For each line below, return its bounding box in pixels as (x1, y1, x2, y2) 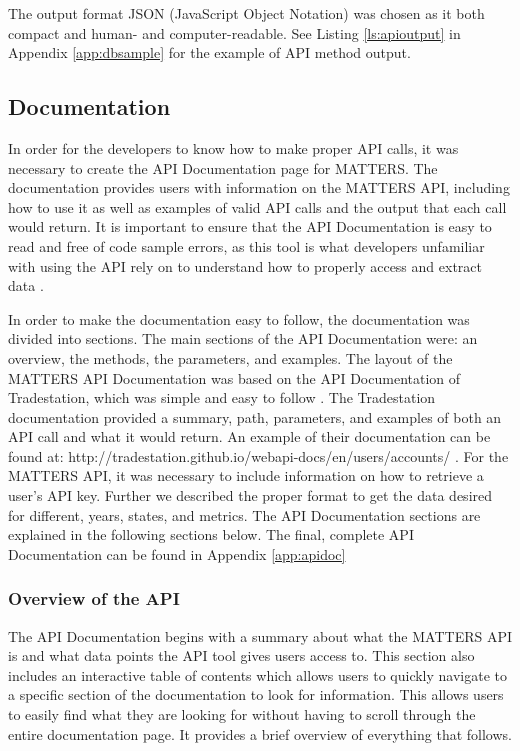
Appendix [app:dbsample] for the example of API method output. (8, 42, 411, 63)
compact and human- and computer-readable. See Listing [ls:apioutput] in (8, 22, 461, 43)
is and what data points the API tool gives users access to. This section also (8, 645, 475, 666)
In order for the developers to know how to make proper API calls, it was (8, 137, 459, 158)
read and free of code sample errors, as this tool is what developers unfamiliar (8, 235, 485, 256)
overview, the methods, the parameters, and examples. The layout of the (8, 347, 453, 368)
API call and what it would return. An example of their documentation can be (8, 426, 491, 447)
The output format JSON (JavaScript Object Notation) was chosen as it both (8, 3, 485, 23)
